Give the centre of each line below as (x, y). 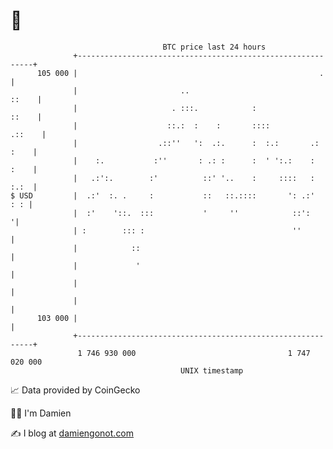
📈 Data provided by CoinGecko (75, 390)
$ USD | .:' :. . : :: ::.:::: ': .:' (162, 195)
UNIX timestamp (212, 370)
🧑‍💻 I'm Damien (41, 413)
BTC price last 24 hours (214, 47)
